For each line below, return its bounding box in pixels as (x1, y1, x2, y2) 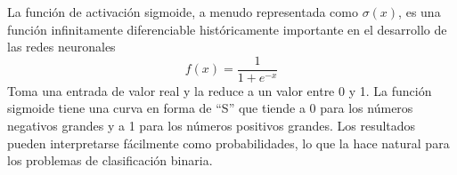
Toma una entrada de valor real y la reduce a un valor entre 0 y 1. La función (7, 81, 432, 99)
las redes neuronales (7, 37, 116, 56)
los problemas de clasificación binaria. (7, 151, 213, 170)
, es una (398, 3, 441, 20)
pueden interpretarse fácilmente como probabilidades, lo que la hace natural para (7, 133, 450, 152)
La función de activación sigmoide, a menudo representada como (7, 3, 358, 20)
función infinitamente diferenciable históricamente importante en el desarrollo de (7, 20, 447, 38)
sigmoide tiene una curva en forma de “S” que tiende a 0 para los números (7, 99, 413, 117)
